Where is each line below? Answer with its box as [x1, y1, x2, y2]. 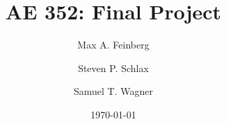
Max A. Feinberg [77, 37, 150, 52]
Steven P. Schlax [78, 60, 149, 75]
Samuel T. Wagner [74, 84, 153, 98]
